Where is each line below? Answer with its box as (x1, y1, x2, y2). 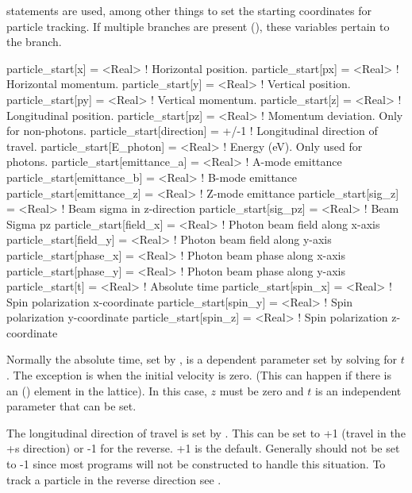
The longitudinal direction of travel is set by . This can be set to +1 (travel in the (6, 424, 406, 441)
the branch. (6, 33, 62, 50)
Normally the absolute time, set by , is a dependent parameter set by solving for (6, 351, 398, 368)
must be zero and (219, 382, 304, 399)
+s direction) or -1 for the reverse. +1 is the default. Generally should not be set (6, 440, 400, 456)
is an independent (315, 382, 402, 399)
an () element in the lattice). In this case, (6, 382, 207, 399)
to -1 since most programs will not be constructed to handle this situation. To (6, 456, 386, 472)
